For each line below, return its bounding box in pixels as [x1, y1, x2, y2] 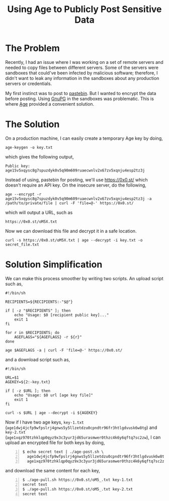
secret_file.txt [5, 242, 39, 247]
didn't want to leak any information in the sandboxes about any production [5, 75, 159, 81]
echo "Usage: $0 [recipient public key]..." [14, 312, 109, 317]
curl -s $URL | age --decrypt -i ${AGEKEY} [5, 410, 98, 415]
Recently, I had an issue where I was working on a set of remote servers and [5, 59, 163, 65]
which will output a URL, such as [5, 209, 73, 215]
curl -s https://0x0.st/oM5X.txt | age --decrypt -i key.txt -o [5, 237, 143, 242]
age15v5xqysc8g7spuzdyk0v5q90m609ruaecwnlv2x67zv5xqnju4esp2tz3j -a [5, 196, 152, 201]
